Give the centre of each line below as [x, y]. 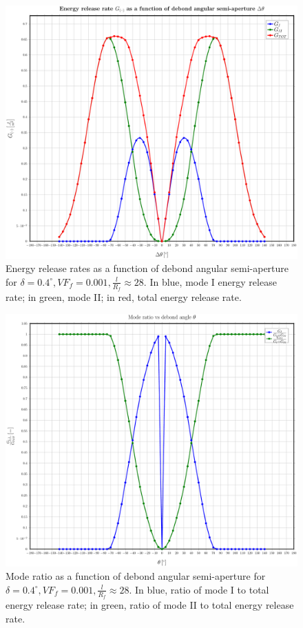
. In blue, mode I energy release [210, 281]
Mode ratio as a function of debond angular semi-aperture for [136, 576]
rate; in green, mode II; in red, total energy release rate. [124, 297]
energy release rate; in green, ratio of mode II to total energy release [150, 604]
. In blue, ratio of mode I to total [199, 589]
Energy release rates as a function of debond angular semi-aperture [147, 268]
